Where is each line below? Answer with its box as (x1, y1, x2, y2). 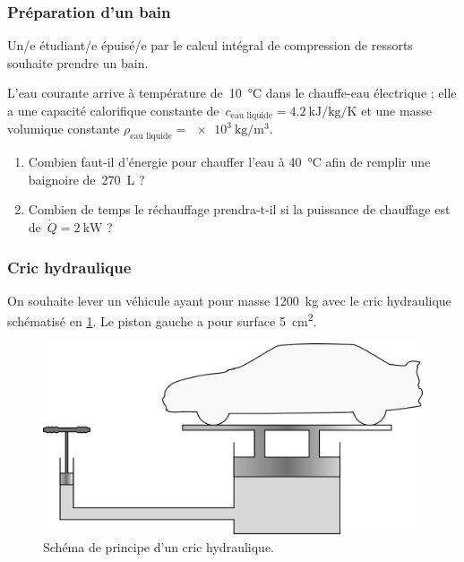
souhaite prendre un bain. (7, 53, 149, 72)
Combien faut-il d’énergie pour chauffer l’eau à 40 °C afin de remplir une (28, 152, 431, 171)
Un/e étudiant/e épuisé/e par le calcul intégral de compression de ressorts (7, 36, 413, 55)
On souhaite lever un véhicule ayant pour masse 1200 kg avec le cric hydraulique (7, 290, 451, 309)
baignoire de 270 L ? (28, 169, 145, 188)
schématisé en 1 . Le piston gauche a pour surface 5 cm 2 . (7, 309, 317, 331)
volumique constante (7, 119, 120, 138)
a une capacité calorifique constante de (7, 101, 219, 119)
